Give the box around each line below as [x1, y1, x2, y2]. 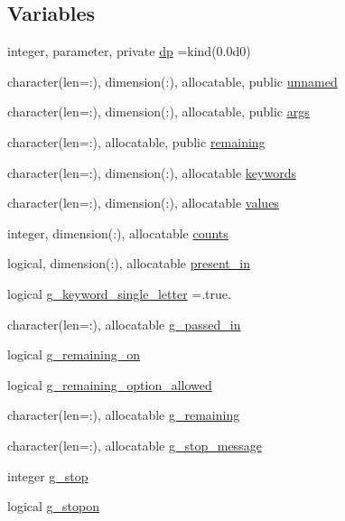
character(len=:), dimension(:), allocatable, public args [7, 102, 310, 121]
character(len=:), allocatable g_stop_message [7, 435, 262, 454]
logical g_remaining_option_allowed [7, 375, 212, 394]
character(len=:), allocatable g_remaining [7, 405, 240, 424]
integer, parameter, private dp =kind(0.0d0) [7, 42, 251, 60]
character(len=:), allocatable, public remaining [7, 132, 266, 151]
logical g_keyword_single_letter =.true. [7, 284, 231, 302]
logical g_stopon [7, 497, 99, 516]
